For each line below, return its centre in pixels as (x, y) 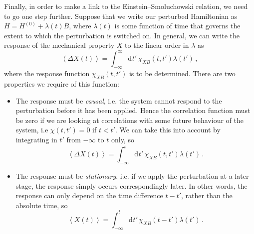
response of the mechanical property (59, 45)
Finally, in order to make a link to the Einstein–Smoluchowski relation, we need (126, 6)
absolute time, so (42, 205)
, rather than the (207, 195)
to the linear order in (157, 45)
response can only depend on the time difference (89, 195)
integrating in (36, 140)
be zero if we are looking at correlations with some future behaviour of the (129, 120)
